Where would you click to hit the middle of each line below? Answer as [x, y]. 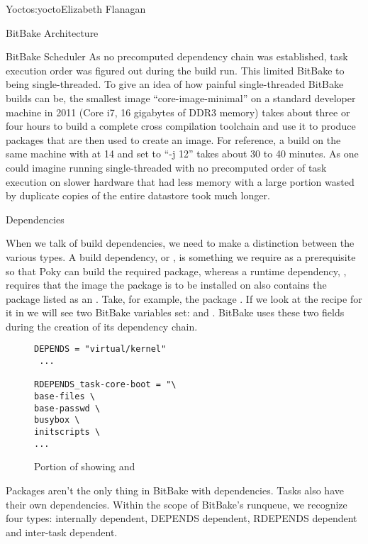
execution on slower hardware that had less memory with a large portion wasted [180, 181]
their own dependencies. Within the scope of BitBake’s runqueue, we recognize [177, 504]
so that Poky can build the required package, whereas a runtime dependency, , [176, 271]
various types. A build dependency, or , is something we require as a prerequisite [181, 256]
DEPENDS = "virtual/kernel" [100, 349]
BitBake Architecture [52, 32]
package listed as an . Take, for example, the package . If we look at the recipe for [184, 298]
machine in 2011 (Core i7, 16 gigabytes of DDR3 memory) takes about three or [178, 112]
